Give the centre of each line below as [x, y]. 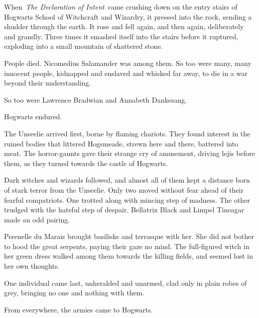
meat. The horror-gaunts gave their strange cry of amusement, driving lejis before [129, 153]
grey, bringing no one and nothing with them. [74, 293]
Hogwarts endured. [33, 116]
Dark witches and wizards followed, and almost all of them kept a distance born [127, 180]
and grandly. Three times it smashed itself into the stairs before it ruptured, [121, 36]
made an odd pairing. [37, 219]
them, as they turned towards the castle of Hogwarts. [86, 163]
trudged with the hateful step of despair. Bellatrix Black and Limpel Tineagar [124, 210]
